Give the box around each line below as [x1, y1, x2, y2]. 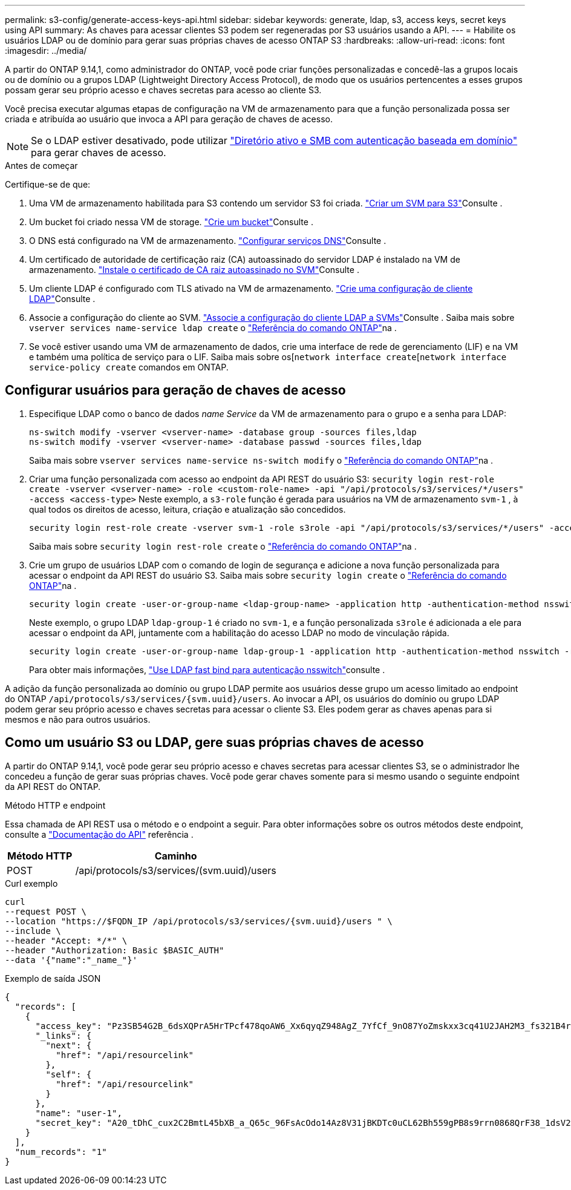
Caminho [154, 849, 197, 862]
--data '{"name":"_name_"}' [5, 955, 138, 965]
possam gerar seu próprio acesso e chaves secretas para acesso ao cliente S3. [5, 85, 322, 95]
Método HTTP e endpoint [5, 800, 106, 810]
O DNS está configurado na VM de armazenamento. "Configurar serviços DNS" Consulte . [29, 235, 387, 246]
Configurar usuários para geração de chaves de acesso [5, 383, 346, 398]
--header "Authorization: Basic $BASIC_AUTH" [5, 945, 224, 955]
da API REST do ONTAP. [5, 781, 101, 792]
